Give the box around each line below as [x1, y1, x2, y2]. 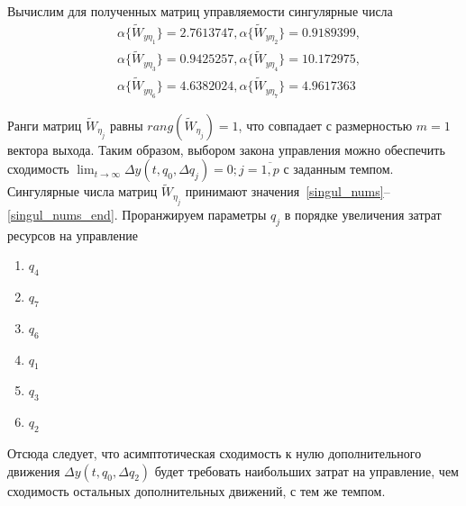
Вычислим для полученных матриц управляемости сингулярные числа [7, 2, 393, 20]
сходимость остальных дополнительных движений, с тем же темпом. [7, 481, 386, 500]
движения [7, 461, 60, 480]
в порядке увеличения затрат [284, 204, 442, 223]
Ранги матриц [7, 115, 82, 134]
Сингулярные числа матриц [7, 182, 158, 201]
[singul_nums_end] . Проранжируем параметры [7, 204, 267, 223]
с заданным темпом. [283, 159, 394, 178]
